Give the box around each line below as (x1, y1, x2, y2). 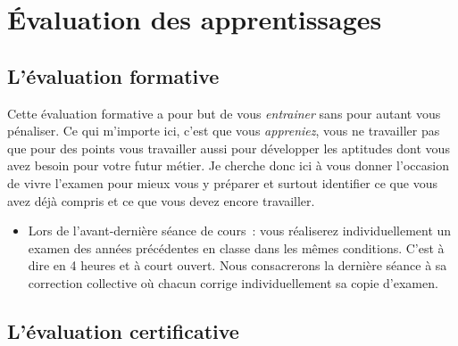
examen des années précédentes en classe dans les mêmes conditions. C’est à (28, 238, 445, 257)
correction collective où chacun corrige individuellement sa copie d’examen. (28, 273, 438, 292)
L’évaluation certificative (7, 317, 239, 344)
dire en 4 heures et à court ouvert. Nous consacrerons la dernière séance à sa (28, 256, 447, 275)
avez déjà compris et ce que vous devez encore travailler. (7, 191, 315, 210)
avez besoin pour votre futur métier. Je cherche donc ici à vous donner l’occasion (7, 156, 449, 175)
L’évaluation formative (7, 62, 220, 89)
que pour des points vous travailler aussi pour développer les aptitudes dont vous (7, 138, 450, 157)
